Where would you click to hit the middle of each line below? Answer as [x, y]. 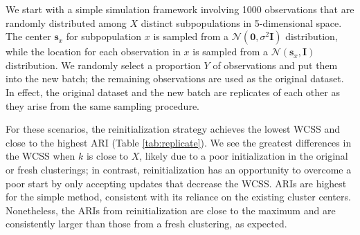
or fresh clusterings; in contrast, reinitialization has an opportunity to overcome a [179, 169]
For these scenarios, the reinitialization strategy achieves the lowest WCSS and [173, 129]
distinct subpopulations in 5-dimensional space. [241, 22]
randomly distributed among [66, 22]
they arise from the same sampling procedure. [102, 105]
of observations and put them [275, 65]
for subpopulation [104, 36]
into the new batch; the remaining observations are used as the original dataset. [175, 78]
